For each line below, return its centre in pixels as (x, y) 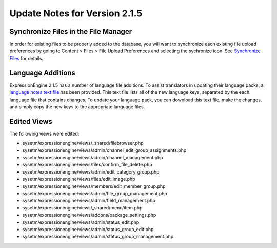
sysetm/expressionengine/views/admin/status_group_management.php (98, 237)
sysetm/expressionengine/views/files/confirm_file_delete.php (87, 165)
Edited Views (31, 121)
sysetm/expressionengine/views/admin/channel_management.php (93, 157)
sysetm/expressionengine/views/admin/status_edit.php (81, 222)
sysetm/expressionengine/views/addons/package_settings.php (89, 215)
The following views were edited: (44, 133)
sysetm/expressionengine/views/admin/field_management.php (89, 201)
